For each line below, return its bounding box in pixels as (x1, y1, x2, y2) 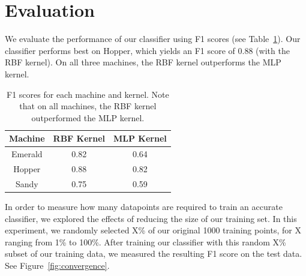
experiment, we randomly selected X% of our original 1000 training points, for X (5, 224, 301, 236)
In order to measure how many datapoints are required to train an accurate (5, 200, 283, 212)
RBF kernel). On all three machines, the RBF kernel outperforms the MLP (5, 56, 281, 68)
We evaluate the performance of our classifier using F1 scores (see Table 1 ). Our (5, 32, 301, 45)
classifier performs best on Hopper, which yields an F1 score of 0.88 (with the (5, 44, 290, 56)
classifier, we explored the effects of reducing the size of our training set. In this (5, 212, 297, 224)
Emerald (11, 148, 43, 160)
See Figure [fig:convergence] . (5, 259, 110, 271)
